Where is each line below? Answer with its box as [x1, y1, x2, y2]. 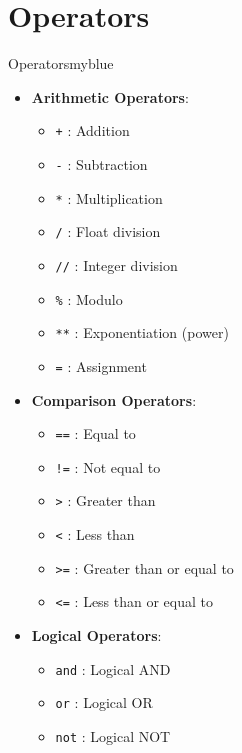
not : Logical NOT [55, 726, 171, 746]
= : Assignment [55, 355, 147, 376]
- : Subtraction [55, 153, 148, 174]
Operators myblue [8, 53, 114, 74]
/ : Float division [55, 221, 161, 242]
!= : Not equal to [55, 456, 161, 477]
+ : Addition [55, 120, 130, 141]
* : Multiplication [55, 187, 163, 208]
